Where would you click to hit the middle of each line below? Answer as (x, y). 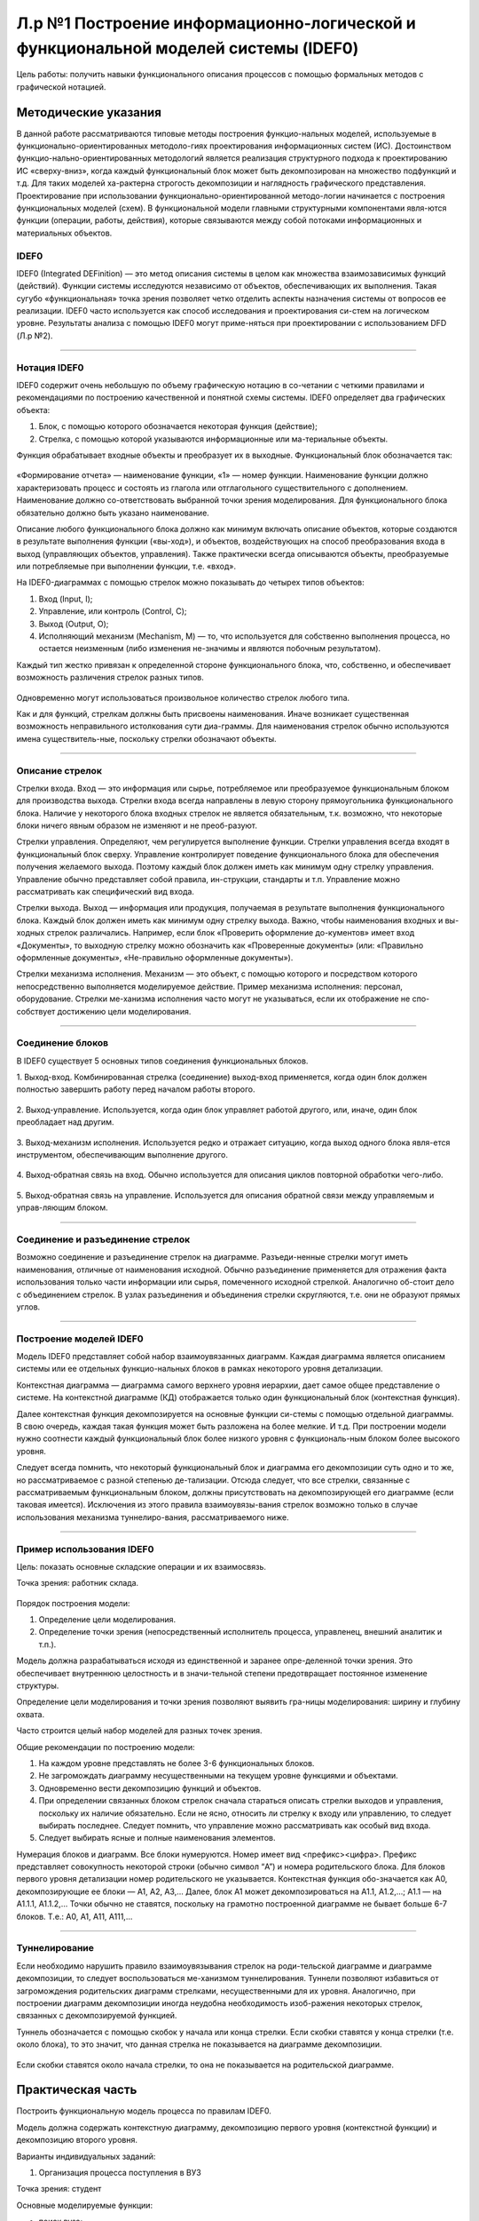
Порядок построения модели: (73, 1603)
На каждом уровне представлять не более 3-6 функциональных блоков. (177, 1763)
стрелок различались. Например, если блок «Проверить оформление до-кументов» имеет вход (231, 933)
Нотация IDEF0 (50, 367)
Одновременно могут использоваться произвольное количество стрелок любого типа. (183, 697)
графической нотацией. (61, 87)
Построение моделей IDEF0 (80, 1339)
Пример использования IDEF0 (85, 1548)
